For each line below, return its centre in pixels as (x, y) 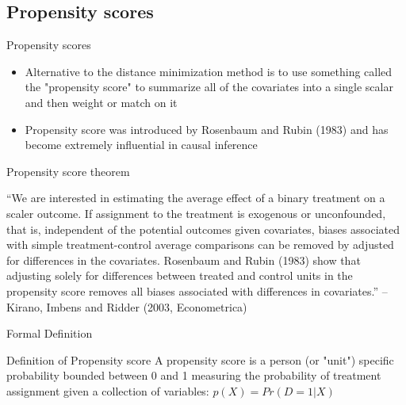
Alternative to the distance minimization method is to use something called (209, 71)
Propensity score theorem (68, 171)
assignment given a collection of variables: (108, 390)
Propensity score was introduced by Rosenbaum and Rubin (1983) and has (207, 129)
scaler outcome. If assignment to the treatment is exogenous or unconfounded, (196, 213)
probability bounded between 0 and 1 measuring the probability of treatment (194, 375)
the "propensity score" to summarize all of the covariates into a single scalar (209, 87)
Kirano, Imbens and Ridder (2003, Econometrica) (127, 306)
